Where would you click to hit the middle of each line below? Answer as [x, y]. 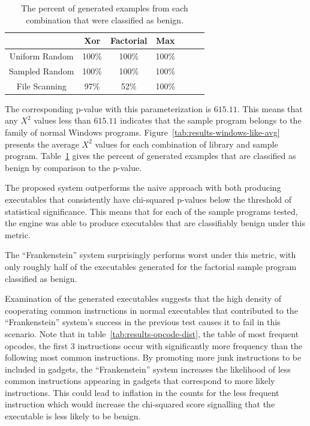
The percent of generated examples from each [105, 8]
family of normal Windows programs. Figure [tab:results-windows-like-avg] [142, 132]
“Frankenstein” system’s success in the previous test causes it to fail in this [143, 322]
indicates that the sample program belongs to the [211, 120]
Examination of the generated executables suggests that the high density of [143, 298]
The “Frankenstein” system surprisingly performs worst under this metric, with [151, 255]
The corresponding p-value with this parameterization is [108, 108]
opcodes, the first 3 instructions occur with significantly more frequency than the [154, 345]
